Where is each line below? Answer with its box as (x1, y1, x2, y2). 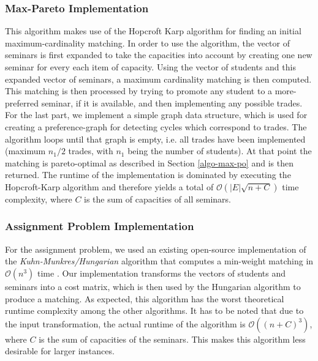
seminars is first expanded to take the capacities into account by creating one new (5, 48, 312, 61)
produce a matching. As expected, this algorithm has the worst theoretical (5, 292, 284, 305)
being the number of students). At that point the (127, 144, 312, 157)
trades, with (68, 144, 113, 157)
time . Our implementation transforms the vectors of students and (37, 266, 286, 279)
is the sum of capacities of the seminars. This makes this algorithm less (39, 332, 306, 345)
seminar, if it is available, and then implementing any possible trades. (41, 96, 303, 109)
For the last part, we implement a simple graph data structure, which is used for (5, 108, 308, 121)
